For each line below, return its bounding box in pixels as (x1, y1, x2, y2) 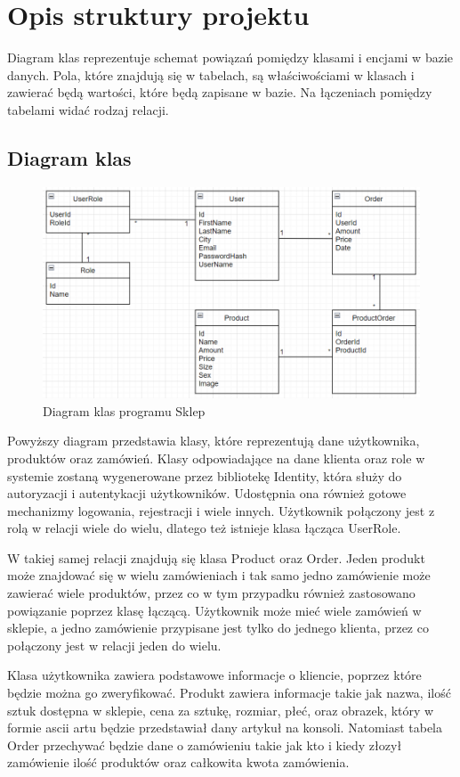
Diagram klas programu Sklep (43, 401, 206, 420)
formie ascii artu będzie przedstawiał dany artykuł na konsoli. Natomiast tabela (7, 718, 442, 737)
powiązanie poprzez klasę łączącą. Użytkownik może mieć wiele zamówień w (7, 601, 422, 619)
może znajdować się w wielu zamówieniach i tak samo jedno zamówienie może (7, 566, 431, 585)
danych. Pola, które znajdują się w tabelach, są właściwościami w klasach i (7, 65, 415, 84)
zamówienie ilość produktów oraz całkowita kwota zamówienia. (7, 753, 350, 772)
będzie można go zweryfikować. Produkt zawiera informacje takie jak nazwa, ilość (7, 683, 451, 702)
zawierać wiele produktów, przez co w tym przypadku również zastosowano (7, 584, 416, 602)
